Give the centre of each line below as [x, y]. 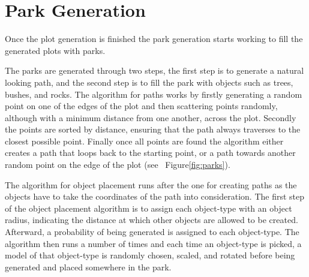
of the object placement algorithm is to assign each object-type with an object [148, 208]
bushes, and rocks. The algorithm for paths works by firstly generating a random [154, 94]
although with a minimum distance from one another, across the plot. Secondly [151, 117]
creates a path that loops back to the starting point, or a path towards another [150, 153]
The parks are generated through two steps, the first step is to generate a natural [154, 70]
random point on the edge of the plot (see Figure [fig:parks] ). [118, 165]
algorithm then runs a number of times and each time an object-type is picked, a [153, 243]
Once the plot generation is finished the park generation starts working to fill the [154, 39]
